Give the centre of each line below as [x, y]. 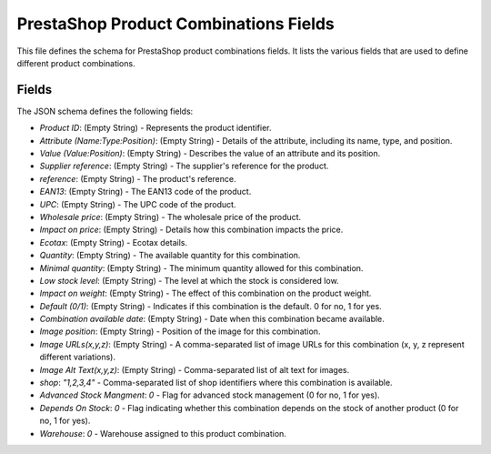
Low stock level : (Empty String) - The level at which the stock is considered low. [190, 280]
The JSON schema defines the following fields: [105, 111]
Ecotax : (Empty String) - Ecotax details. [114, 242]
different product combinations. [76, 63]
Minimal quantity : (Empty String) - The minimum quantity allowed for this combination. [201, 267]
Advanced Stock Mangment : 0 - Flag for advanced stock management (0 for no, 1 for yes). [210, 395]
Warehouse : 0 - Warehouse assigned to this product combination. [163, 433]
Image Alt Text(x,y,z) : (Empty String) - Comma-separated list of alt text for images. [195, 369]
